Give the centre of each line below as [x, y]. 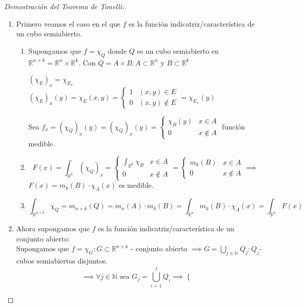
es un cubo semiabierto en [178, 50]
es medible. [136, 185]
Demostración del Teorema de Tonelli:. [65, 6]
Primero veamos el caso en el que [68, 23]
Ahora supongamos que [53, 228]
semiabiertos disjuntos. [72, 260]
